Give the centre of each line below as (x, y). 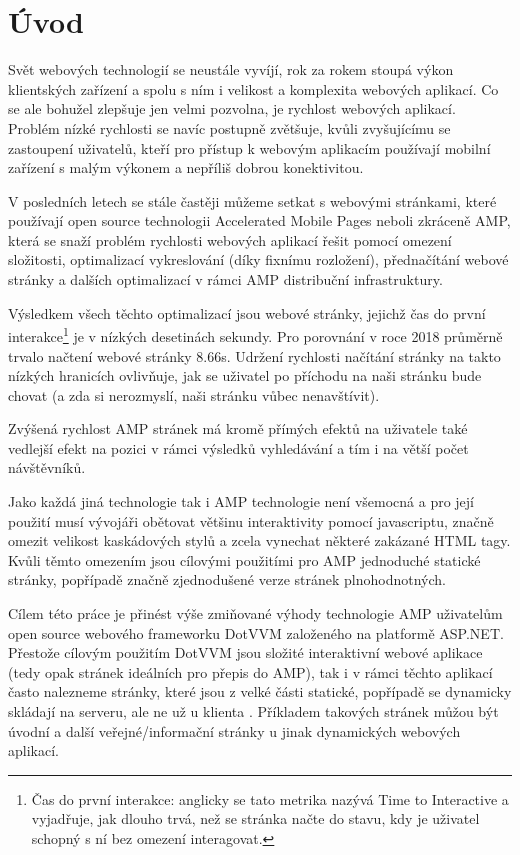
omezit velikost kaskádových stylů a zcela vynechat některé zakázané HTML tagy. (259, 540)
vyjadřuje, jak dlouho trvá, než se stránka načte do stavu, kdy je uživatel (255, 818)
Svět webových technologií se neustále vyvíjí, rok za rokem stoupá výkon (231, 69)
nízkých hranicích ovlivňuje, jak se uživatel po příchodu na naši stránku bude (245, 375)
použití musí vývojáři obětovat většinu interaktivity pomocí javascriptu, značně (251, 520)
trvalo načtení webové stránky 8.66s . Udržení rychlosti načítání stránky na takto (254, 355)
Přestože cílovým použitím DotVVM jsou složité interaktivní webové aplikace (245, 652)
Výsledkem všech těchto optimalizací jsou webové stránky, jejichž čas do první (247, 312)
